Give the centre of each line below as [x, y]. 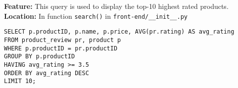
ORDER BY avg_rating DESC [47, 73]
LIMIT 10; [20, 81]
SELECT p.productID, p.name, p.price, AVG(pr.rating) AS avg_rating [119, 32]
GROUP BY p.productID [40, 57]
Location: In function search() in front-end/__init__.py [96, 16]
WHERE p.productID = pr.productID [61, 48]
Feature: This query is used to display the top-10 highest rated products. [116, 6]
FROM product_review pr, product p [63, 40]
